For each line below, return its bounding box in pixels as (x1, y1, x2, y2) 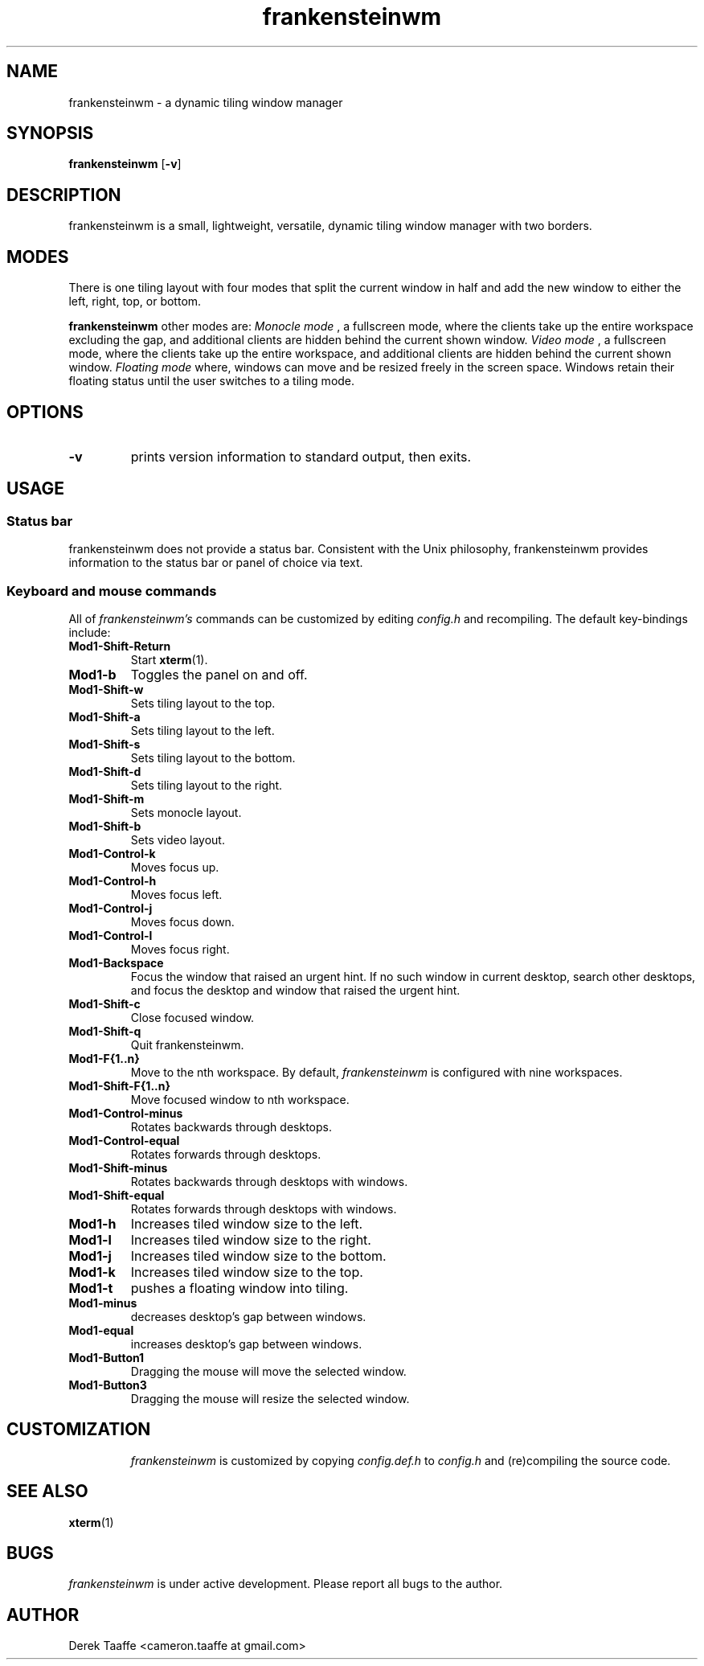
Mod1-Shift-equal (68, 1188, 165, 1202)
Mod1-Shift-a (68, 709, 141, 724)
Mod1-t (68, 1279, 113, 1296)
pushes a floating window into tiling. (130, 1279, 349, 1296)
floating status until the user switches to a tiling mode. (68, 374, 355, 388)
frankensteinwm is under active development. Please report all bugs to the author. (68, 1577, 503, 1591)
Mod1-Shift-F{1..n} (68, 1078, 171, 1093)
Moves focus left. (130, 887, 223, 901)
